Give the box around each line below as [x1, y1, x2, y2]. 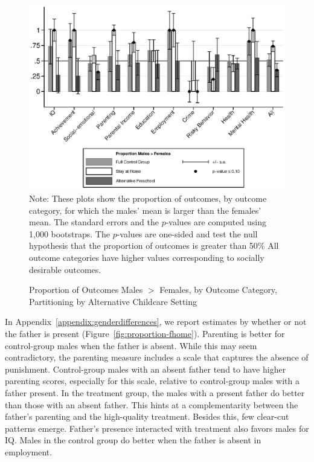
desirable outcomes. [29, 263, 101, 275]
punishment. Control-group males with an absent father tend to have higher [5, 362, 286, 375]
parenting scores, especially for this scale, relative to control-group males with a [5, 374, 300, 387]
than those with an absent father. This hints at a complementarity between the [5, 398, 298, 411]
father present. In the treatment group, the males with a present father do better [5, 386, 305, 399]
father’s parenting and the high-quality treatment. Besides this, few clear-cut [5, 410, 289, 423]
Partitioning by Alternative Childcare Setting [29, 295, 197, 307]
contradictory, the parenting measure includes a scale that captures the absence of [5, 351, 309, 364]
